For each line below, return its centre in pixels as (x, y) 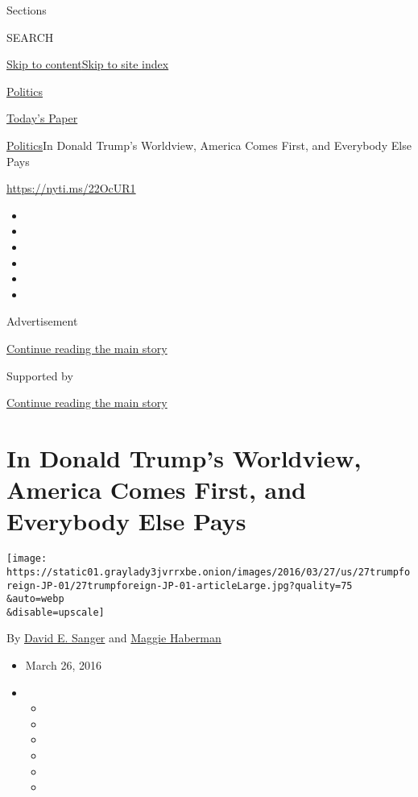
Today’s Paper (42, 118)
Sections (27, 10)
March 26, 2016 (63, 665)
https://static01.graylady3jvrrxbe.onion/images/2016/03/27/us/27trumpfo (209, 572)
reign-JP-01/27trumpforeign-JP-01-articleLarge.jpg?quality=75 (180, 585)
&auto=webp (35, 599)
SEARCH (30, 37)
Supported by (40, 375)
